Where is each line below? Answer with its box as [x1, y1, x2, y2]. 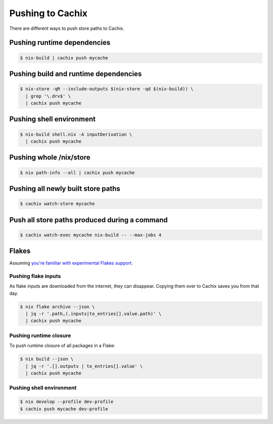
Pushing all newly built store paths [9, 184, 121, 193]
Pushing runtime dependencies [9, 38, 111, 47]
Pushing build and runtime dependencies [9, 69, 142, 78]
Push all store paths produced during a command [9, 216, 168, 224]
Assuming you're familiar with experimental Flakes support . [9, 260, 133, 266]
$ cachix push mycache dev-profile [20, 406, 108, 412]
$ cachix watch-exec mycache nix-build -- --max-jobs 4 [20, 232, 162, 238]
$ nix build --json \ [20, 356, 74, 362]
